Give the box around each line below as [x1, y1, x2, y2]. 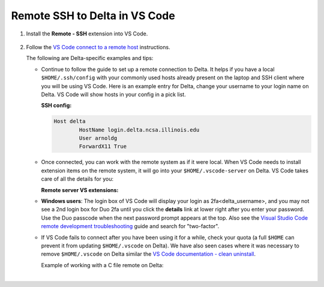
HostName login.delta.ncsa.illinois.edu [79, 126, 200, 133]
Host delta [53, 118, 86, 125]
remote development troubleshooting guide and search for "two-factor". [41, 223, 220, 230]
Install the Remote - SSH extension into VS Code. [26, 30, 148, 37]
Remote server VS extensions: [41, 186, 119, 193]
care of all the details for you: [41, 175, 114, 183]
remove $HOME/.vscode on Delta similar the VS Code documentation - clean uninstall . [41, 250, 256, 258]
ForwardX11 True [79, 143, 127, 150]
